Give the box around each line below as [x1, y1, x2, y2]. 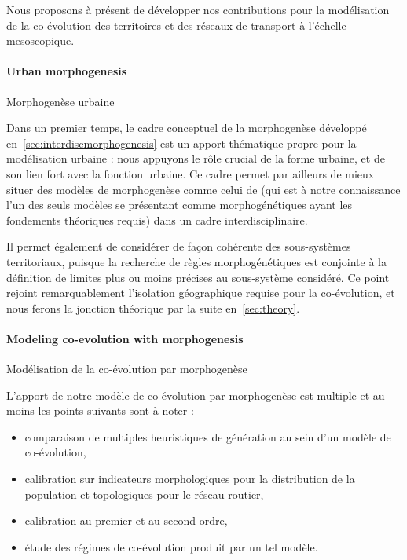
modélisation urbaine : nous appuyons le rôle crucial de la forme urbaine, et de [6, 150, 385, 167]
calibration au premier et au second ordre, [24, 512, 228, 529]
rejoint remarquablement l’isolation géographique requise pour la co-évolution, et [6, 284, 395, 301]
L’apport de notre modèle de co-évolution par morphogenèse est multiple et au [6, 386, 385, 403]
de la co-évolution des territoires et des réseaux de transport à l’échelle [6, 16, 346, 33]
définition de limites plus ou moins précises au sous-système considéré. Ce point [6, 269, 390, 285]
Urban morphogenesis [6, 63, 127, 79]
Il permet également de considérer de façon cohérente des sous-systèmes [6, 238, 351, 254]
